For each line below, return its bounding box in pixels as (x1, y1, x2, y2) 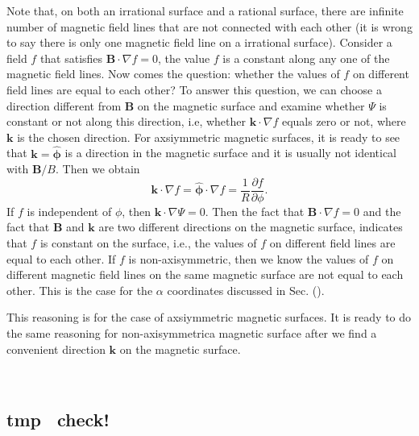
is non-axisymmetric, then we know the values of (128, 250, 369, 267)
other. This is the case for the (6, 281, 153, 298)
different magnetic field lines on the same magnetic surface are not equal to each (6, 266, 404, 283)
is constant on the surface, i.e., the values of (39, 235, 257, 251)
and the (363, 202, 401, 219)
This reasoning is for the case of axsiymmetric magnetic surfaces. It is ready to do (6, 309, 412, 326)
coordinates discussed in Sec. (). (167, 281, 325, 298)
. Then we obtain (56, 160, 140, 177)
